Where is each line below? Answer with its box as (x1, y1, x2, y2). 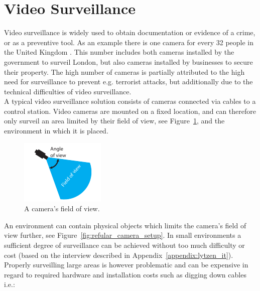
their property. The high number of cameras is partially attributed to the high (4, 66, 245, 77)
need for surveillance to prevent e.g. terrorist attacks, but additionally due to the (4, 76, 253, 87)
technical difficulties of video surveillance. (4, 86, 132, 96)
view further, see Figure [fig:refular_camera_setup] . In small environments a (4, 230, 241, 240)
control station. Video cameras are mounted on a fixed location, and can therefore (4, 105, 256, 116)
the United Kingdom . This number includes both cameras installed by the (4, 47, 234, 57)
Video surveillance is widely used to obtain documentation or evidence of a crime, (4, 27, 255, 38)
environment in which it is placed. (4, 125, 108, 136)
